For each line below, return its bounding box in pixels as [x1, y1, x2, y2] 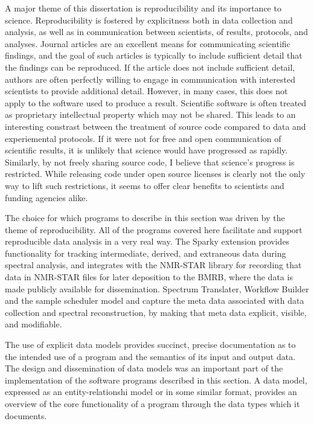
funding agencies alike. [5, 191, 88, 204]
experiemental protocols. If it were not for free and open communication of [5, 132, 281, 144]
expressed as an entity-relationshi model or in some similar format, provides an [5, 385, 297, 398]
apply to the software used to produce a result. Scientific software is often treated [5, 96, 307, 109]
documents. [5, 409, 47, 422]
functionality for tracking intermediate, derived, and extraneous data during [5, 246, 286, 259]
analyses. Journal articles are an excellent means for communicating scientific [5, 37, 290, 50]
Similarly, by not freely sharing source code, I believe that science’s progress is [5, 155, 295, 168]
